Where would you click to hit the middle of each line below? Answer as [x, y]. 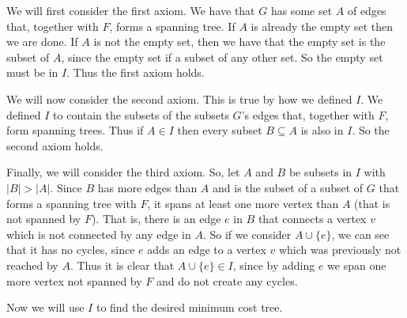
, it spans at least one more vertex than [243, 203]
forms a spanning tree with [72, 203]
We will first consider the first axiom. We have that [131, 10]
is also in [322, 130]
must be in [32, 72]
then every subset [220, 130]
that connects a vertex [312, 219]
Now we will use [45, 307]
